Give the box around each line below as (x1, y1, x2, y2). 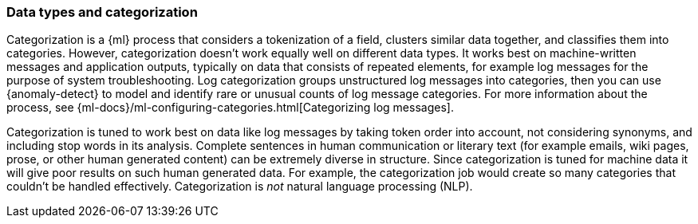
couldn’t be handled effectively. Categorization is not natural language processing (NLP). (6, 179, 473, 194)
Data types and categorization (6, 4, 198, 20)
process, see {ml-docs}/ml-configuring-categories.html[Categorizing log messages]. (6, 100, 454, 115)
